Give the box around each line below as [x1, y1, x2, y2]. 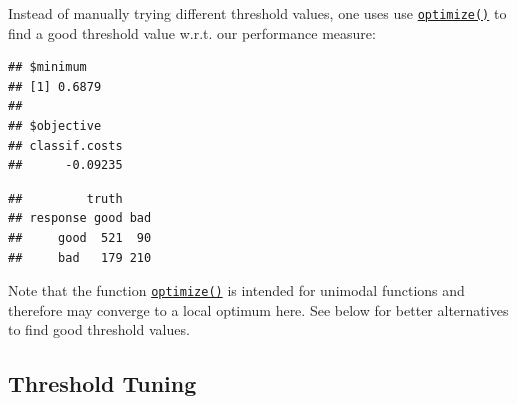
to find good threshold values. [8, 319, 190, 340]
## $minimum [8, 60, 87, 75]
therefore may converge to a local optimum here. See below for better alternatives [8, 299, 509, 320]
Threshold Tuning [8, 368, 197, 399]
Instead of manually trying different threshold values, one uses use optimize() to [8, 3, 507, 23]
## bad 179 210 [8, 250, 152, 265]
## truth [8, 191, 123, 206]
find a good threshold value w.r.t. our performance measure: [8, 22, 376, 43]
